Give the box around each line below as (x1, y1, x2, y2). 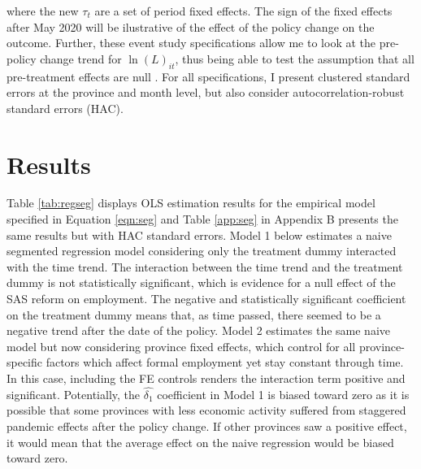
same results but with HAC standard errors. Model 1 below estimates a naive (7, 226, 392, 243)
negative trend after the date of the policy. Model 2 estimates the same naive (7, 322, 390, 339)
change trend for (40, 50, 122, 67)
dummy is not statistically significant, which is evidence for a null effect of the (7, 274, 396, 291)
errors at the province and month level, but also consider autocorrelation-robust (7, 84, 405, 101)
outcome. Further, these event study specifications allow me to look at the (7, 34, 375, 51)
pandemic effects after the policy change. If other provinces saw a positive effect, (7, 418, 407, 435)
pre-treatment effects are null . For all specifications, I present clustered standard (7, 67, 410, 85)
